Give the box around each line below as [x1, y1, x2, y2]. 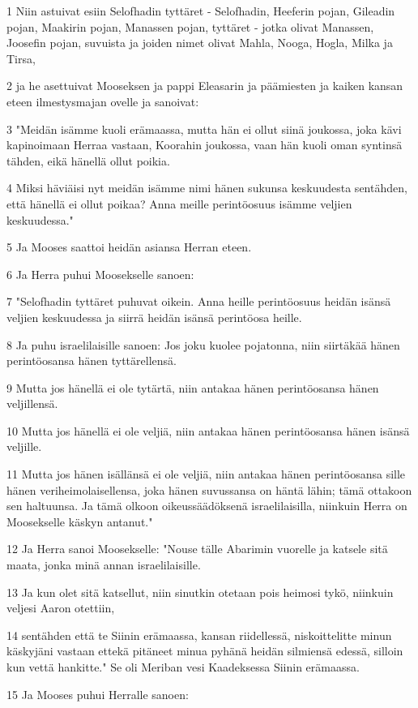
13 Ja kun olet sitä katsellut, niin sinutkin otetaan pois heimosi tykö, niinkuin [6, 583, 394, 600]
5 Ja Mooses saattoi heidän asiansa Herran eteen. [6, 238, 252, 255]
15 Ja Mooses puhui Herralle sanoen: [6, 685, 189, 702]
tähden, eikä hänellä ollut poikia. [6, 152, 170, 169]
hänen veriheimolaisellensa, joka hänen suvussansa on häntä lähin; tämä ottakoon [6, 481, 412, 498]
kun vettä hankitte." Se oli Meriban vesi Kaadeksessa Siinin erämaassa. [6, 659, 360, 675]
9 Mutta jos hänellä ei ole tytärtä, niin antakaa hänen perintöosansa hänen [6, 379, 379, 396]
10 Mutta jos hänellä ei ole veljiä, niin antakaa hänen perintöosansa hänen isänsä [6, 422, 410, 439]
